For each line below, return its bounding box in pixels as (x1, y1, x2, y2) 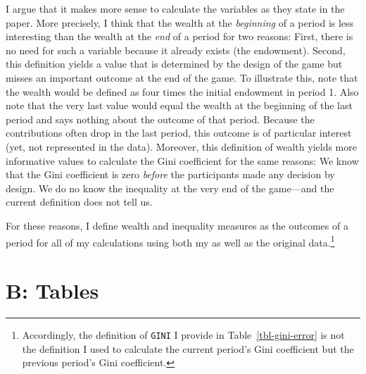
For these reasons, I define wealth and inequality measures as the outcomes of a (6, 218, 348, 232)
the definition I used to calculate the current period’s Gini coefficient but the (22, 341, 354, 356)
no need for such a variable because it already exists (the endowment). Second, (6, 42, 346, 57)
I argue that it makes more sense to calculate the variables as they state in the (6, 1, 345, 15)
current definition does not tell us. (6, 194, 153, 209)
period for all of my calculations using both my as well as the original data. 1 (6, 232, 335, 249)
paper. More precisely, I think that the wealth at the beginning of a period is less (6, 15, 354, 30)
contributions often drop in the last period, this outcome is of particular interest (6, 125, 352, 140)
